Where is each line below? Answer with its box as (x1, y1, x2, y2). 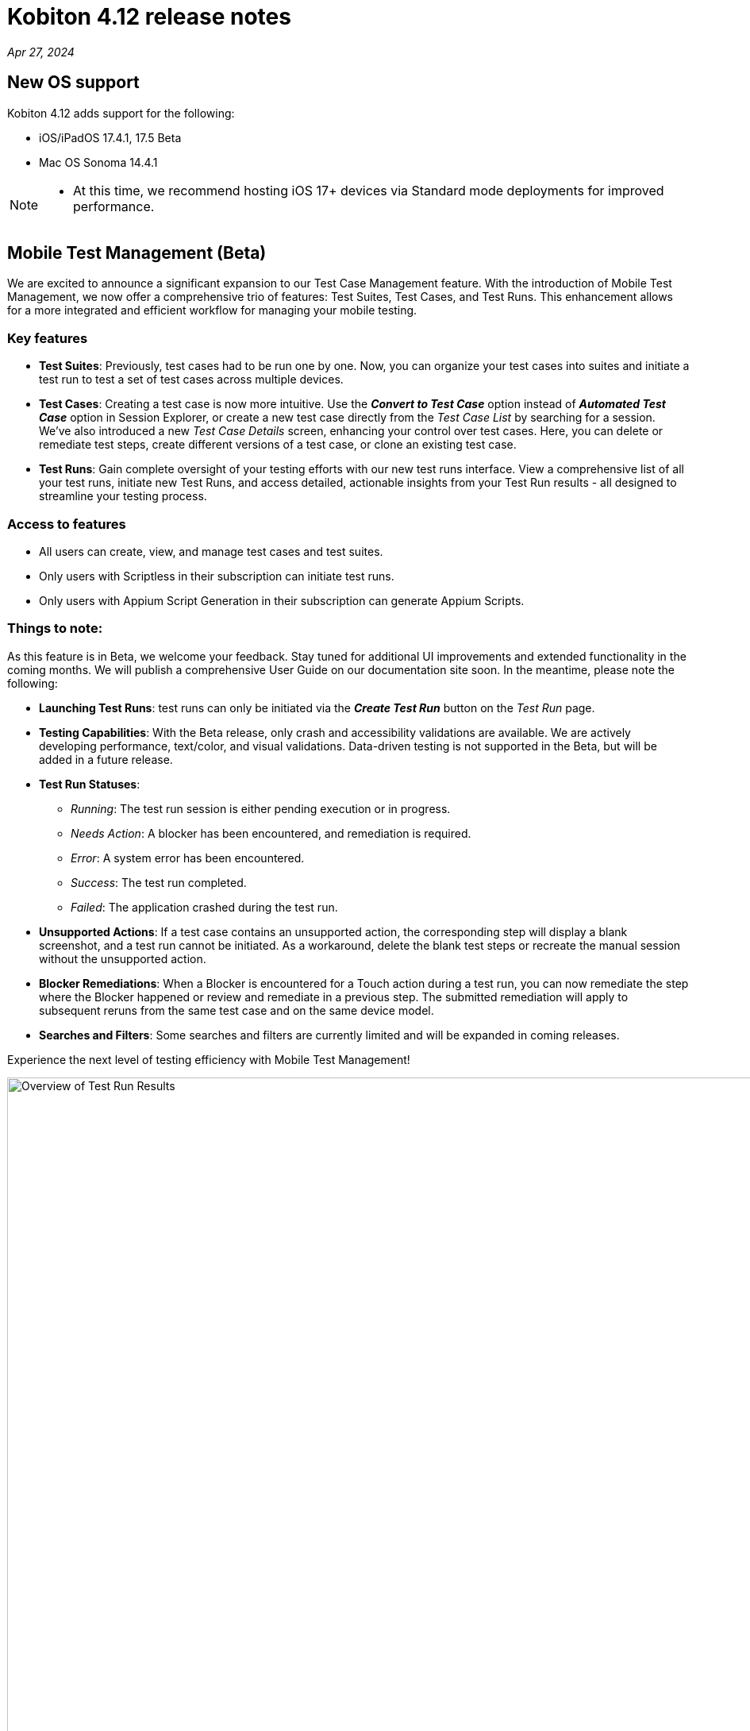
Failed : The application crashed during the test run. (71, 900, 338, 914)
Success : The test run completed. (71, 875, 247, 889)
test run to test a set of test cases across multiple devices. (39, 372, 344, 387)
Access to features (7, 515, 126, 532)
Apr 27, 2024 (7, 44, 75, 59)
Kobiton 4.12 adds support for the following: (7, 106, 235, 120)
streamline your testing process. (39, 489, 207, 503)
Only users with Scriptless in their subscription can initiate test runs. (39, 569, 394, 583)
